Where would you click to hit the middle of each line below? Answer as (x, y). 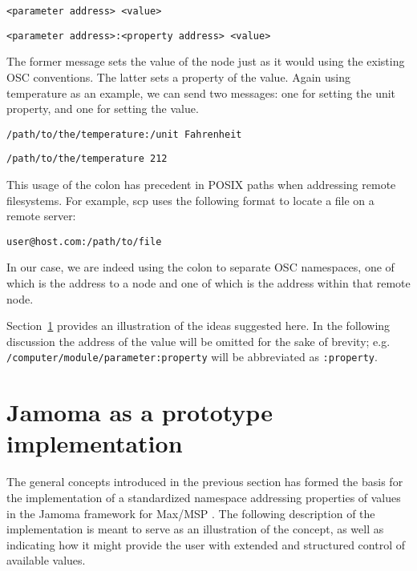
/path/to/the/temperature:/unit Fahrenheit (124, 134)
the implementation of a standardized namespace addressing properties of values (204, 497)
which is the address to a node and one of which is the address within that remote (208, 283)
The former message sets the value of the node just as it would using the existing (206, 61)
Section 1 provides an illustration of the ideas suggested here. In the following (198, 326)
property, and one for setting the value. (103, 109)
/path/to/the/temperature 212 (87, 159)
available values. (46, 560)
